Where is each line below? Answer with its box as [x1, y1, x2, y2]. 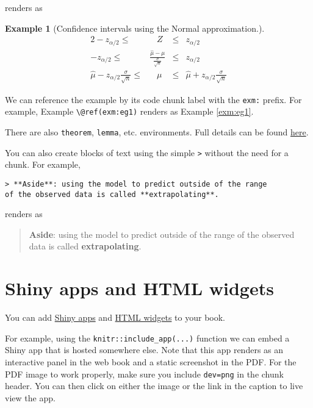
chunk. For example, [5, 158, 81, 171]
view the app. [5, 391, 56, 404]
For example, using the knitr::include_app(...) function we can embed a [5, 331, 290, 344]
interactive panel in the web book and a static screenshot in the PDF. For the [5, 356, 297, 368]
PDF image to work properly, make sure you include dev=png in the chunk [5, 367, 284, 380]
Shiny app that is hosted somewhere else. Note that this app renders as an [5, 343, 284, 356]
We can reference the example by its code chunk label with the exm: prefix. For [5, 93, 302, 106]
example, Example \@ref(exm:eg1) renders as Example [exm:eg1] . [5, 105, 254, 118]
